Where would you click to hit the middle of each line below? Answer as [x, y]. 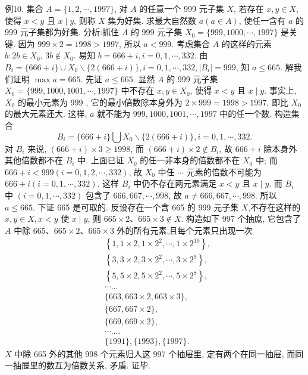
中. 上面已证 [101, 160]
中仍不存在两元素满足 [175, 183]
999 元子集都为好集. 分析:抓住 [62, 32]
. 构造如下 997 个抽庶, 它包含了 [241, 219]
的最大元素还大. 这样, [46, 114]
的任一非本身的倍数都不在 [190, 160]
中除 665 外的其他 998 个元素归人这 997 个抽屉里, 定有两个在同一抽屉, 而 [155, 353]
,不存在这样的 [274, 207]
